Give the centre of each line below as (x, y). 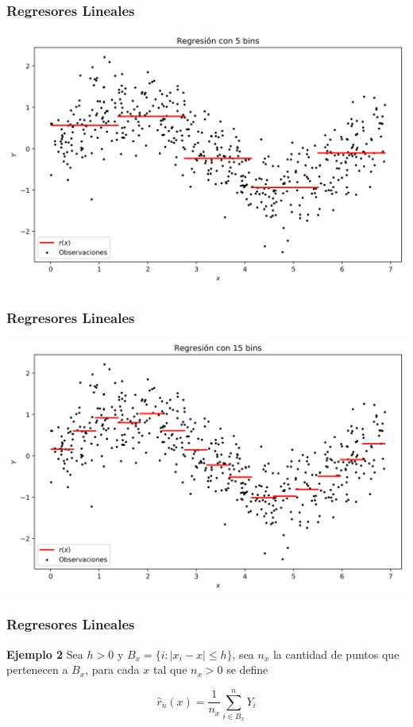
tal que (170, 669)
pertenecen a (37, 669)
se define (247, 669)
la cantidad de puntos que (336, 654)
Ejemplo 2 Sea (45, 654)
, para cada (112, 669)
